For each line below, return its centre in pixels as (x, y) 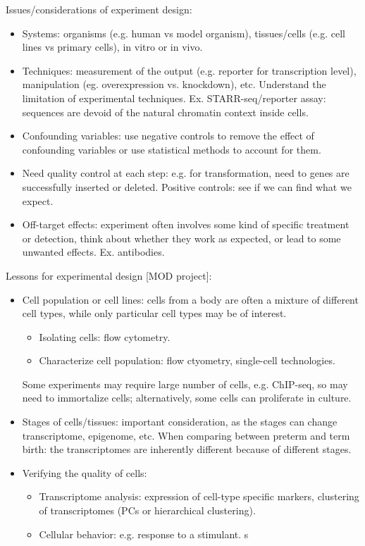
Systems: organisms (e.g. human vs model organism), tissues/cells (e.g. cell (184, 33)
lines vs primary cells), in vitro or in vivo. (112, 47)
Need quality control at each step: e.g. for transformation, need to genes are (186, 173)
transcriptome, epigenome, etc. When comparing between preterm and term (186, 435)
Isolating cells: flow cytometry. (105, 336)
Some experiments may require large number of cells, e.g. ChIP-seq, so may (185, 384)
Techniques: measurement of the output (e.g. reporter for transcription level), (189, 70)
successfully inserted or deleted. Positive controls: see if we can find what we (187, 186)
